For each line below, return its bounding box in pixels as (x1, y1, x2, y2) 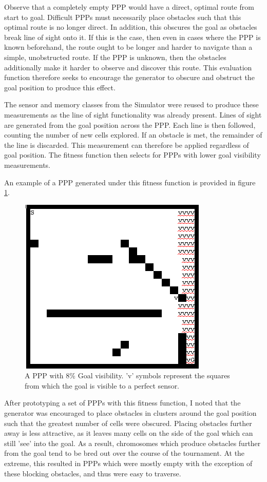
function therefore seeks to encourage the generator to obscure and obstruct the (4, 72, 255, 83)
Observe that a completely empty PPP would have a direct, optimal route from (4, 2, 254, 12)
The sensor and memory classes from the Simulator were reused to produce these (4, 99, 259, 110)
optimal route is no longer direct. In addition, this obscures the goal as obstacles (4, 22, 257, 32)
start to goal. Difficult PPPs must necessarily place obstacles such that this (4, 11, 241, 22)
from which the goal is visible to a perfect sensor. (25, 380, 180, 391)
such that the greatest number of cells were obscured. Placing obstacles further (4, 417, 252, 428)
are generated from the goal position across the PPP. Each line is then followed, (4, 119, 256, 130)
